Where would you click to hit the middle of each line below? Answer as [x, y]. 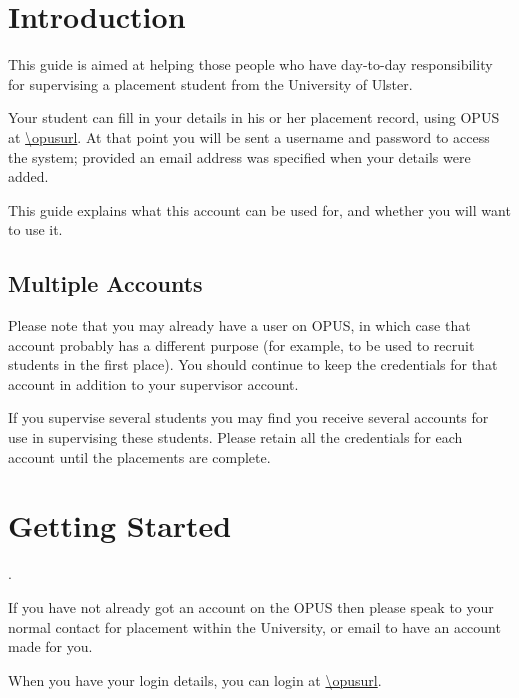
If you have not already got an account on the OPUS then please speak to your [251, 606]
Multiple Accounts [105, 283]
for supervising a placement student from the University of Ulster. [210, 83]
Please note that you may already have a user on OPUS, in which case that [239, 325]
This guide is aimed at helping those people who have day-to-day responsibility [250, 64]
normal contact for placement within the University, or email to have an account [254, 626]
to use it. [35, 229]
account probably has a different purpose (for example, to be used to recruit [241, 344]
